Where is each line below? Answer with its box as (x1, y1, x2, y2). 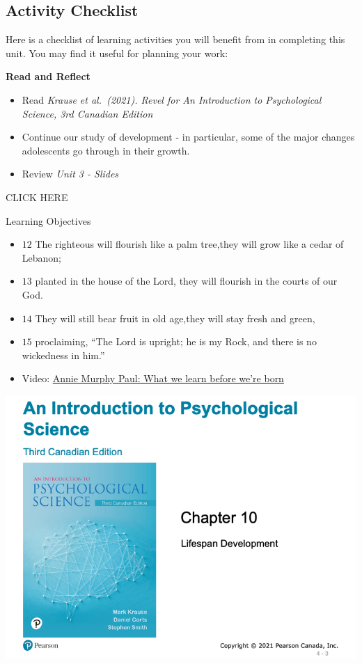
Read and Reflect (6, 69, 90, 84)
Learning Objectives (6, 213, 91, 228)
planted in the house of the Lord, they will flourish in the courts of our (35, 274, 338, 288)
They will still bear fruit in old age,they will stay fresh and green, (35, 310, 315, 325)
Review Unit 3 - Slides (22, 166, 119, 181)
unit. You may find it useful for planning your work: (6, 45, 228, 60)
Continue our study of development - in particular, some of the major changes (22, 129, 355, 144)
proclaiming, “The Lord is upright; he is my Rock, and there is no (35, 334, 317, 349)
